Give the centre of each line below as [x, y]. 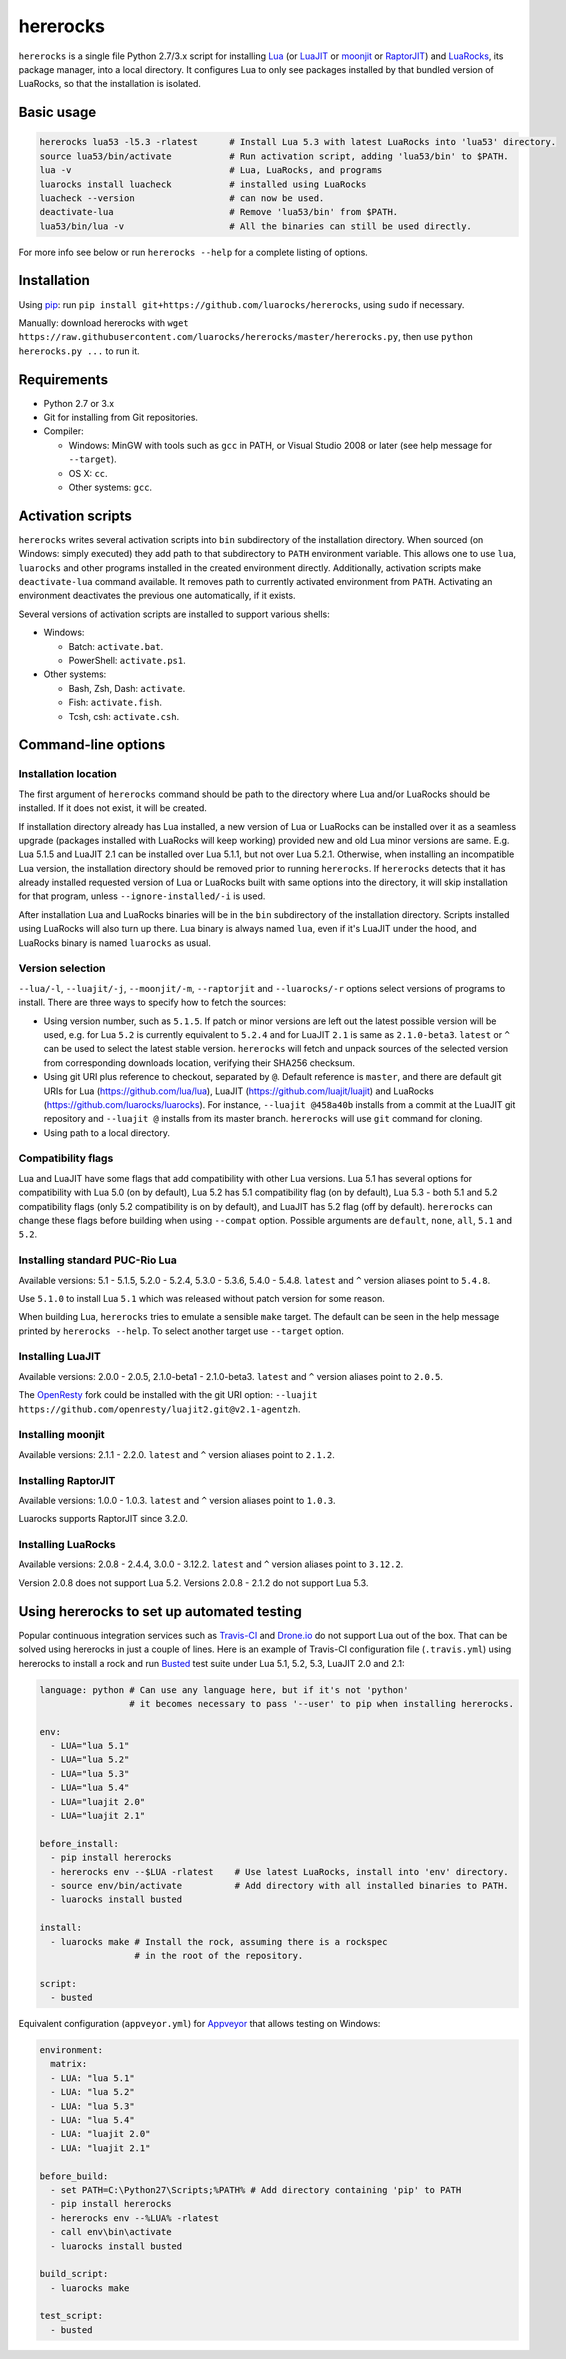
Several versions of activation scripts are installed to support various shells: [174, 614]
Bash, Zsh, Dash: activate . [127, 688]
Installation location [67, 774]
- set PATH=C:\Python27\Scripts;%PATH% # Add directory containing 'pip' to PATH [256, 2189]
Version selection [62, 968]
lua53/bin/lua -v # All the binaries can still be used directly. [255, 226]
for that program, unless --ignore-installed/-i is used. [142, 896]
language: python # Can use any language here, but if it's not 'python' [224, 1689]
